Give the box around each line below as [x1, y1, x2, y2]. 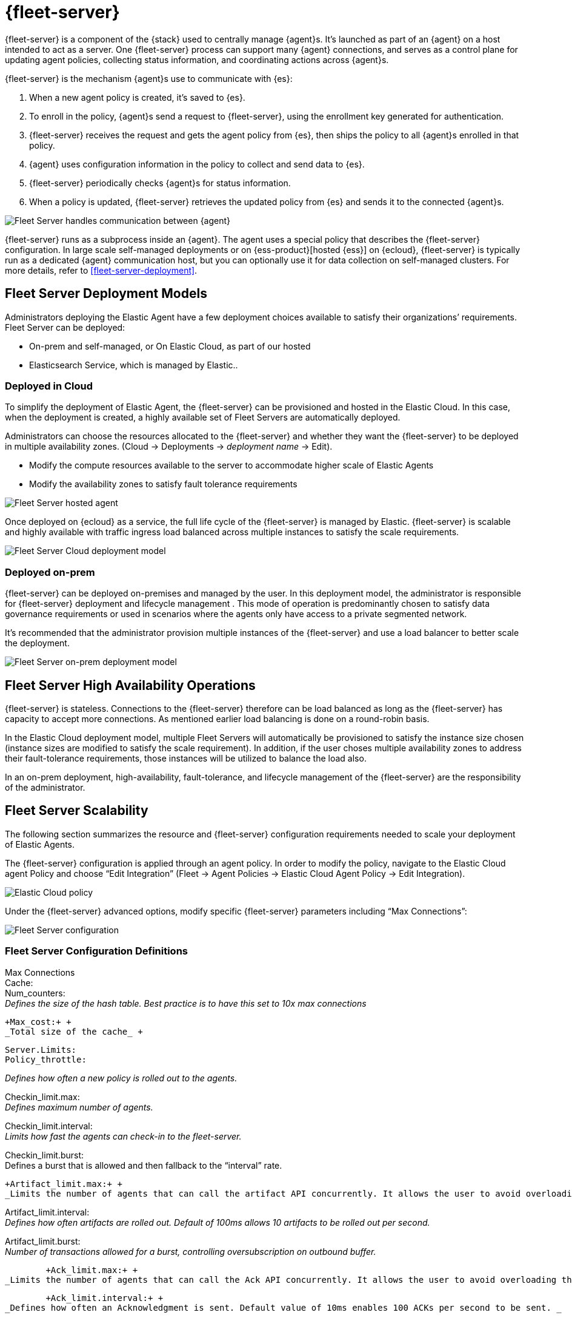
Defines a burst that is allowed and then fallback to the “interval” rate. [5, 1160, 282, 1171]
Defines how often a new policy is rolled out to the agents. [5, 1072, 238, 1083]
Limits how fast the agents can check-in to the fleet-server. [5, 1130, 242, 1141]
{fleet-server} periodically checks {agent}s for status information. [29, 177, 291, 188]
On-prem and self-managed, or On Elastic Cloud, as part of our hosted [29, 340, 311, 351]
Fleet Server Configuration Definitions [5, 945, 188, 958]
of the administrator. [5, 782, 85, 792]
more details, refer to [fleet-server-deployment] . [5, 265, 198, 275]
